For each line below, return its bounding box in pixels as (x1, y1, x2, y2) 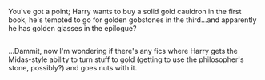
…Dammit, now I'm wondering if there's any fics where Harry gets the (8, 47, 239, 56)
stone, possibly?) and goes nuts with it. (8, 63, 138, 73)
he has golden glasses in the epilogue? (8, 24, 137, 32)
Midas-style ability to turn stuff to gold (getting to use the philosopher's (8, 55, 244, 64)
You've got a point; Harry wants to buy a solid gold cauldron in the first (8, 7, 242, 16)
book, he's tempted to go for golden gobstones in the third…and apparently (8, 15, 257, 25)
